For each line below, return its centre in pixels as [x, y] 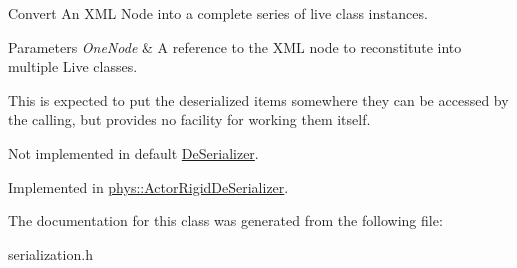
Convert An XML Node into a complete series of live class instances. [218, 13]
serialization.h [50, 253]
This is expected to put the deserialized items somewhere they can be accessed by [258, 99]
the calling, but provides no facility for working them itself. [189, 119]
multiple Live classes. [73, 66]
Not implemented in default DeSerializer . [133, 152]
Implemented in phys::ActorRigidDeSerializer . [148, 186]
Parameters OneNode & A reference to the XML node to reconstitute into [235, 46]
